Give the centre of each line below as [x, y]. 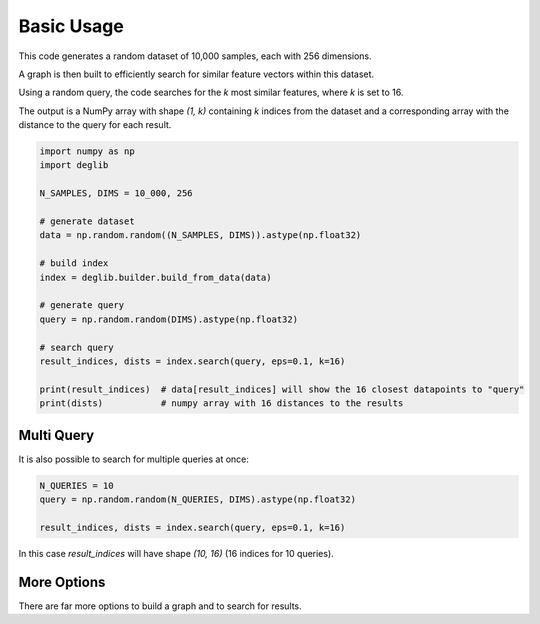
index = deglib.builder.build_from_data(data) [155, 277]
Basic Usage [71, 26]
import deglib [74, 165]
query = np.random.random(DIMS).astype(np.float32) [169, 319]
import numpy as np [87, 151]
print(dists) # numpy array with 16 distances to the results [221, 403]
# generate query [82, 305]
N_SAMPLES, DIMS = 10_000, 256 [116, 193]
